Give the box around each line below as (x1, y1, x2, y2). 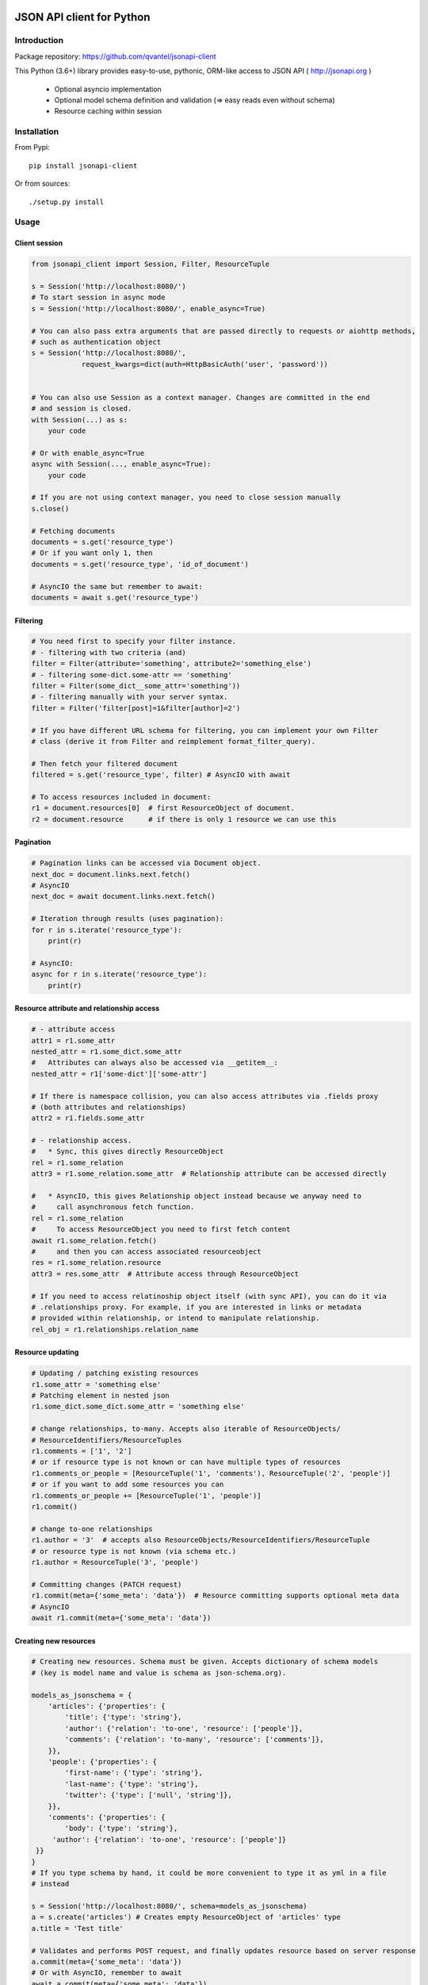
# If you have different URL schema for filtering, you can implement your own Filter (31, 726, 379, 734)
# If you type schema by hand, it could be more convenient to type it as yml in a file (31, 1868, 388, 1877)
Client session (14, 238, 63, 248)
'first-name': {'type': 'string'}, (64, 1768, 204, 1778)
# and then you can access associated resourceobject (31, 1247, 262, 1256)
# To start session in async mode (31, 293, 166, 302)
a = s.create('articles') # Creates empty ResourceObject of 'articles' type (31, 1913, 341, 1921)
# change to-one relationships (31, 1524, 154, 1533)
